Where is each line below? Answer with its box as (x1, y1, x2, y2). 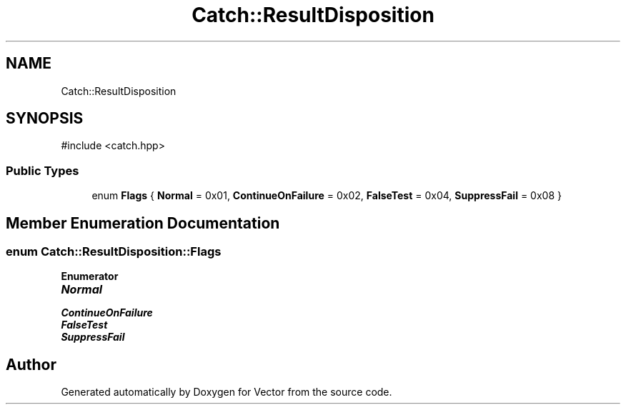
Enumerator (61, 270, 119, 283)
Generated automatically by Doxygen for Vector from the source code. (61, 386, 392, 399)
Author (6, 355, 56, 374)
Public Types (6, 163, 79, 178)
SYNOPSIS (6, 109, 84, 128)
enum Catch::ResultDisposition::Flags (6, 244, 222, 259)
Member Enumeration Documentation (6, 214, 280, 232)
